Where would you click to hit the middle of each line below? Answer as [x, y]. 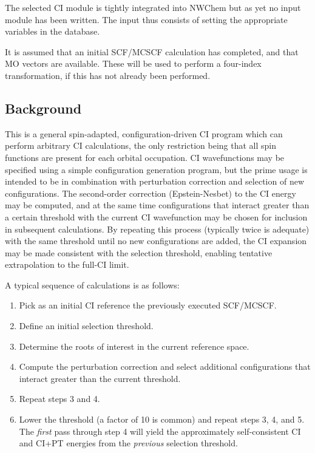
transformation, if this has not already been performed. [108, 75]
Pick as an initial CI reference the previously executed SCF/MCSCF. [148, 305]
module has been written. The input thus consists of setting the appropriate [146, 19]
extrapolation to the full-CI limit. [67, 264]
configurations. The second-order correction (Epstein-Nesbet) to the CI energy [151, 193]
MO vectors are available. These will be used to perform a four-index [133, 63]
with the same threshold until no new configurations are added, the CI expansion [156, 241]
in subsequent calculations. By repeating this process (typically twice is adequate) [157, 229]
